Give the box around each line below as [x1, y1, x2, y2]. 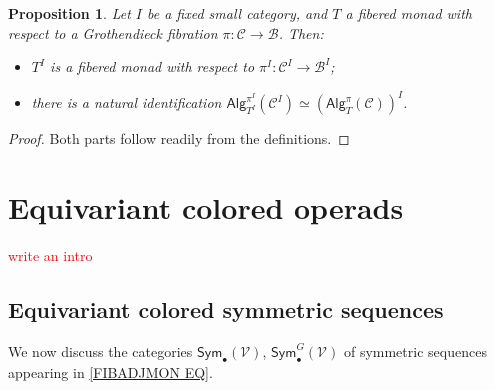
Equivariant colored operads [8, 187, 404, 228]
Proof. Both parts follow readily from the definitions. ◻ [8, 128, 350, 149]
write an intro [8, 245, 93, 265]
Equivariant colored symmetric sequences [8, 293, 444, 324]
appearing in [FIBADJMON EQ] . [8, 361, 213, 382]
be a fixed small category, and [147, 3, 328, 23]
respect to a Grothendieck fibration [8, 22, 218, 43]
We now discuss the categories [8, 340, 193, 361]
